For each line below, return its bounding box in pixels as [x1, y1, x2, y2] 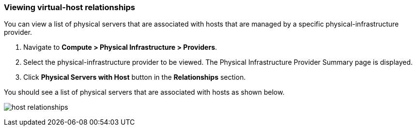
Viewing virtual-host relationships [4, 2, 135, 12]
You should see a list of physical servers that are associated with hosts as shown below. [4, 88, 285, 97]
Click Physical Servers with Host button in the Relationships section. [23, 73, 246, 82]
